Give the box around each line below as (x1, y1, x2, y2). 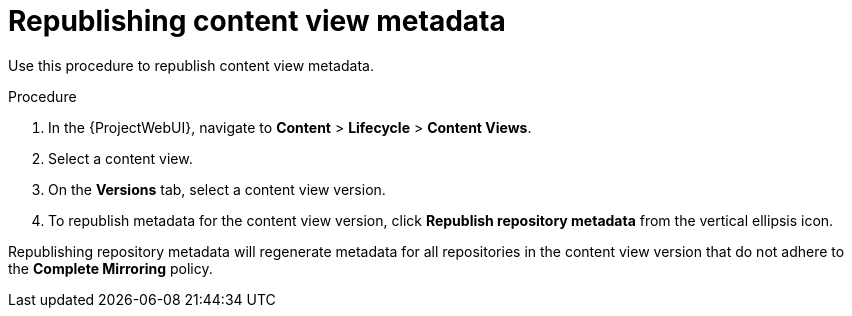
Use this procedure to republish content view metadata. (8, 56, 374, 74)
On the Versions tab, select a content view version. (48, 180, 386, 198)
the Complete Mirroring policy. (8, 259, 213, 277)
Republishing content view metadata (8, 4, 506, 38)
